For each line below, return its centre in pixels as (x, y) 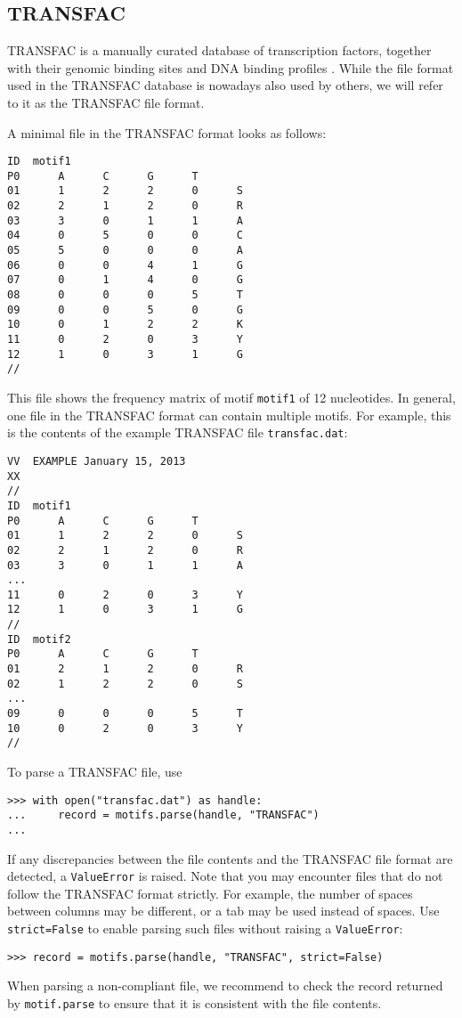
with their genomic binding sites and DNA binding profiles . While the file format (231, 67)
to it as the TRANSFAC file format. (106, 102)
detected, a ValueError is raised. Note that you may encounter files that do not (225, 876)
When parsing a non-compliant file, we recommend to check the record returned (225, 985)
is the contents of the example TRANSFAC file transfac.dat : (178, 432)
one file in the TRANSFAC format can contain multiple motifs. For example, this (229, 415)
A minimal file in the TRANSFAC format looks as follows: (167, 132)
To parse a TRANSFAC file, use (95, 772)
